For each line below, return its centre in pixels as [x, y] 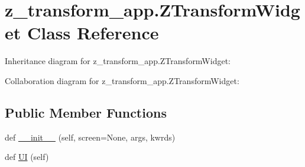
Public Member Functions [86, 112]
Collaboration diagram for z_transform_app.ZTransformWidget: [122, 80]
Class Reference [93, 33]
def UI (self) [27, 157]
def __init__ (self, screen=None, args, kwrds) [90, 137]
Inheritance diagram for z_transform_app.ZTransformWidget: [118, 61]
